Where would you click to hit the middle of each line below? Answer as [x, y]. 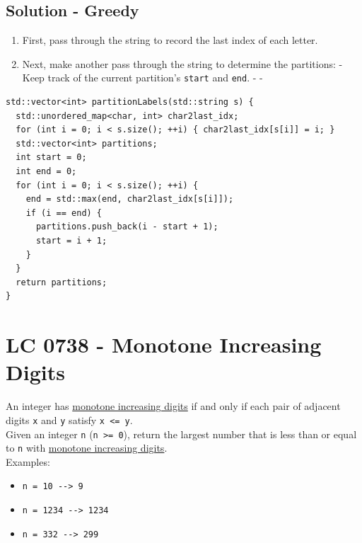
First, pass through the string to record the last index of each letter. [170, 40]
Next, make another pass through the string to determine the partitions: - [182, 63]
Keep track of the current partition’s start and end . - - [142, 78]
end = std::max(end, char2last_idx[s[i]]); [130, 199]
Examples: [28, 461]
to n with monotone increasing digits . [87, 448]
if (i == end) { [64, 213]
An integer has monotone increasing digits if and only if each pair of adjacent [173, 406]
